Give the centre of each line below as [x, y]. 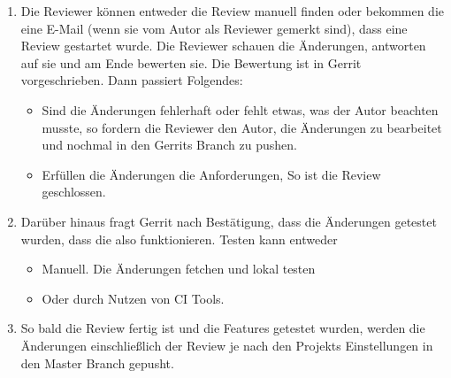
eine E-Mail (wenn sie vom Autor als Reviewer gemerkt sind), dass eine [214, 28]
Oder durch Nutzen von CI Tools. [133, 298]
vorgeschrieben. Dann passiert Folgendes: [132, 80]
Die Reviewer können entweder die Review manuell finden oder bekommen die [233, 11]
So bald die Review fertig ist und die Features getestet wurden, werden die [223, 328]
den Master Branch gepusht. [97, 363]
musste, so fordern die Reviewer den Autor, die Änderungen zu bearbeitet [242, 127]
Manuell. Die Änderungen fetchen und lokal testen [179, 269]
